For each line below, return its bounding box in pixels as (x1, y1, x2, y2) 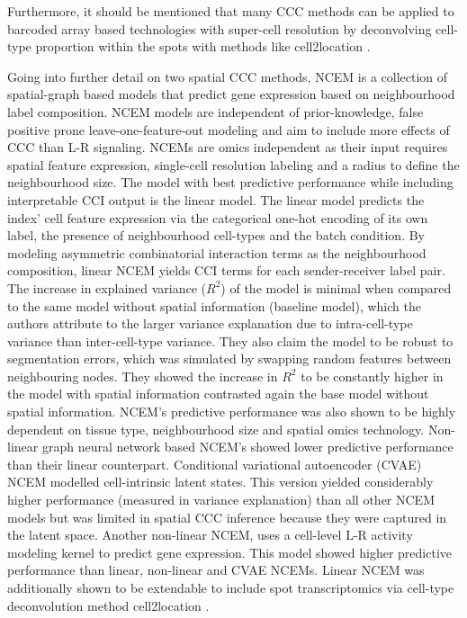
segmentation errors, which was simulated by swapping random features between (7, 349, 452, 368)
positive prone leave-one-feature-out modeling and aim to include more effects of (7, 120, 450, 139)
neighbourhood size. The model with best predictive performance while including (7, 173, 454, 192)
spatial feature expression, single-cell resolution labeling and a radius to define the (7, 155, 460, 174)
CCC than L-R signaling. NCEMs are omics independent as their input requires (7, 138, 448, 157)
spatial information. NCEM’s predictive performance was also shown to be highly (7, 402, 456, 421)
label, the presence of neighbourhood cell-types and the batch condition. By (7, 226, 426, 245)
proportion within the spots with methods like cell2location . (35, 37, 371, 56)
